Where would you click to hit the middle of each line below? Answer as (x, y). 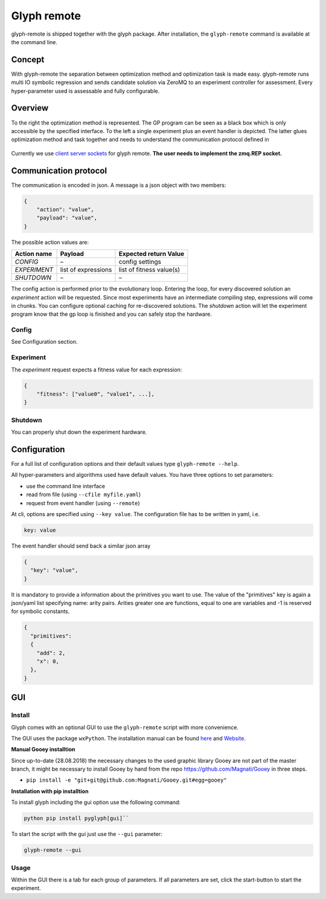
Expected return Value (152, 254)
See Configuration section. (44, 342)
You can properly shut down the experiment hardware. (79, 432)
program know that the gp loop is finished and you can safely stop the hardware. (112, 314)
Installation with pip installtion (50, 791)
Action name (34, 254)
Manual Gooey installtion (43, 750)
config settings (140, 262)
